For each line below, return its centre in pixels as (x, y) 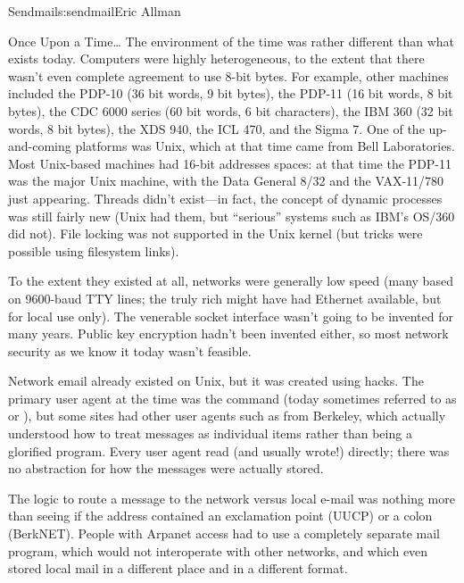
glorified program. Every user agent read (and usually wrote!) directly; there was (229, 450)
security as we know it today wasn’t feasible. (130, 350)
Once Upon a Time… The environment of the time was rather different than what (231, 41)
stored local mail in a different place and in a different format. (178, 568)
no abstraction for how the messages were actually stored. (166, 468)
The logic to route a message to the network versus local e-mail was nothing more (232, 498)
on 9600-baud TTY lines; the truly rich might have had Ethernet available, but (225, 298)
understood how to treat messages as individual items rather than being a (210, 433)
